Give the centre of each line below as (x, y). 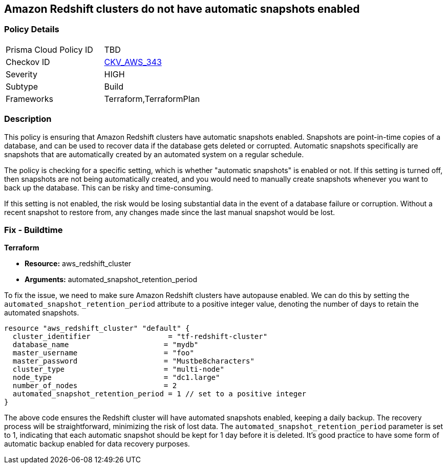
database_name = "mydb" (105, 345)
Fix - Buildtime (34, 230)
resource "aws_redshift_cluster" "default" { (97, 328)
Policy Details (32, 29)
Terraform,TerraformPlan (152, 99)
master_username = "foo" (103, 353)
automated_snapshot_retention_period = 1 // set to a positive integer (159, 394)
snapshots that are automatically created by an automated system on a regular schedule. (154, 154)
